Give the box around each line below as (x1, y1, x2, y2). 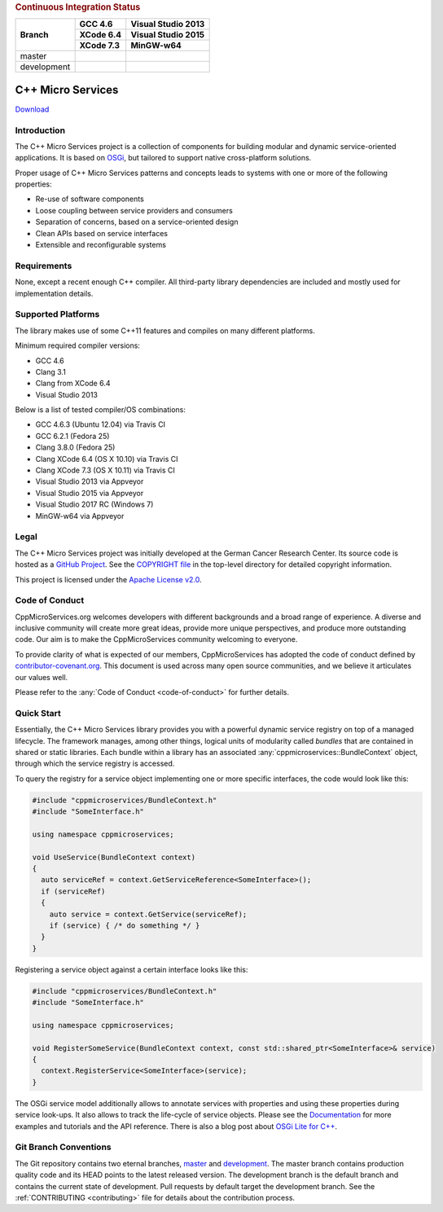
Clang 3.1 (35, 367, 67, 376)
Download (15, 104, 50, 114)
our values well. (15, 672, 68, 682)
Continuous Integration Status (15, 2, 141, 12)
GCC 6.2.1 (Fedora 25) (35, 431, 110, 441)
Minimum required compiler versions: (15, 340, 140, 350)
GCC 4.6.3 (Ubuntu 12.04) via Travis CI (35, 419, 166, 429)
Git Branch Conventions (15, 1141, 112, 1153)
